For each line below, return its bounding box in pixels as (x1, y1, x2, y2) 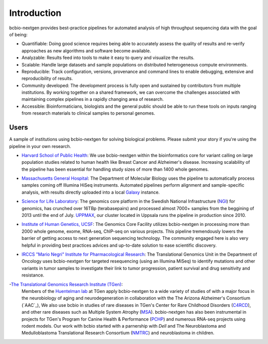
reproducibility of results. (21, 75, 73, 81)
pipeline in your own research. (9, 143, 71, 149)
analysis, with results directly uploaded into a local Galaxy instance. (21, 189, 160, 195)
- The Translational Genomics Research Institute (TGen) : (9, 281, 123, 287)
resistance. (21, 272, 45, 278)
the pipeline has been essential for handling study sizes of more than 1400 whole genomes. (21, 166, 209, 172)
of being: (9, 31, 28, 37)
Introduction (9, 7, 62, 18)
